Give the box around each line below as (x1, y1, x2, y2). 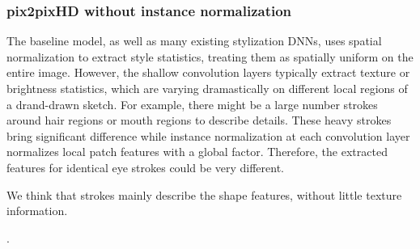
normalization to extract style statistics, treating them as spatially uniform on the (6, 48, 414, 65)
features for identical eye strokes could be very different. (6, 158, 285, 175)
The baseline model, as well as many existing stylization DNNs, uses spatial (6, 32, 382, 49)
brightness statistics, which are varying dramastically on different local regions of (6, 80, 408, 96)
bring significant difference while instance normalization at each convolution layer (6, 127, 410, 144)
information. (6, 202, 68, 219)
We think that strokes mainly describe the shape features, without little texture (6, 186, 402, 203)
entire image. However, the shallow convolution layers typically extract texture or (6, 64, 410, 81)
